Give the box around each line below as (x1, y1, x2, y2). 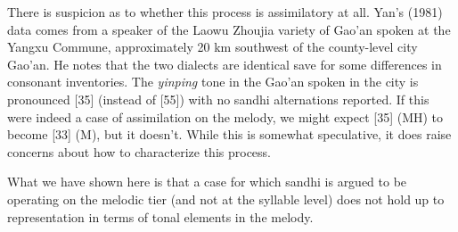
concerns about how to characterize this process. (7, 142, 271, 161)
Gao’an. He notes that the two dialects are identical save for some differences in (7, 54, 442, 73)
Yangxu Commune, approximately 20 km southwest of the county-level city (7, 37, 418, 56)
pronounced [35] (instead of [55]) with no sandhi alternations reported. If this (7, 89, 429, 108)
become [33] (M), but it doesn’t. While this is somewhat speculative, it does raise (7, 125, 452, 144)
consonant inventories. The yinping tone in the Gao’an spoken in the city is (7, 72, 419, 91)
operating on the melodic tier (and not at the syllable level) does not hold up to (7, 189, 445, 208)
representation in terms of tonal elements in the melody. (7, 207, 314, 226)
